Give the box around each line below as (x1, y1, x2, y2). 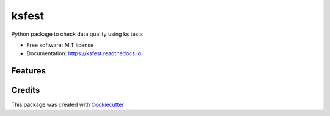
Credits (11, 85, 40, 95)
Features (11, 66, 46, 76)
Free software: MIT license (26, 41, 94, 49)
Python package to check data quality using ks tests (11, 30, 143, 38)
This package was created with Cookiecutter (11, 101, 125, 109)
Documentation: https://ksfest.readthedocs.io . (26, 50, 143, 57)
